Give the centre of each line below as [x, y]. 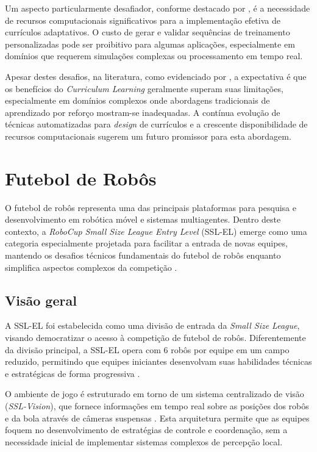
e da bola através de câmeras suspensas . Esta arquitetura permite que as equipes [157, 418]
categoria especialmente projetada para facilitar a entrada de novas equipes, [146, 243]
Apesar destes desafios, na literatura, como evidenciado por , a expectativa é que [156, 76]
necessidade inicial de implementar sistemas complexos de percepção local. [144, 441]
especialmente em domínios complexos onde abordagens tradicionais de [137, 100]
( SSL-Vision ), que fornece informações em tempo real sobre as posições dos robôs [157, 405]
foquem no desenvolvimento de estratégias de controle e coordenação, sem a [146, 430]
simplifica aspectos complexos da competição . [91, 267]
